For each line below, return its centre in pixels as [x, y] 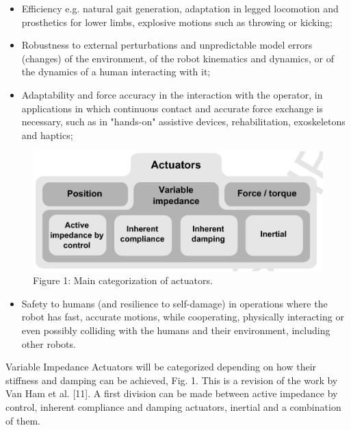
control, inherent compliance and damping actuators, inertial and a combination [173, 406]
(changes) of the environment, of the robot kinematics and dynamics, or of [178, 58]
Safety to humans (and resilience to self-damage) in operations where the [174, 303]
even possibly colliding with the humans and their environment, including [176, 330]
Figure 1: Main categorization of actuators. [123, 280]
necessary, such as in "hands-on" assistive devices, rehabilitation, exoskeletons [183, 122]
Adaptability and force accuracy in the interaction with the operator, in [172, 94]
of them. [23, 420]
